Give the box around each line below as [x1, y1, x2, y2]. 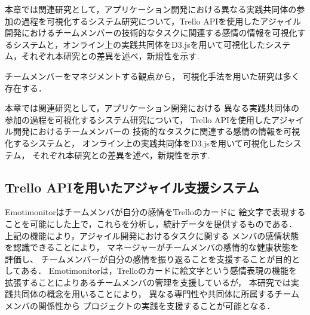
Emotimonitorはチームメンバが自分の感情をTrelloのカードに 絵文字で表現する [5, 206, 306, 218]
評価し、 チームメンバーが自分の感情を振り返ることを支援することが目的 [5, 252, 292, 265]
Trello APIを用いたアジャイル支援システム [5, 178, 259, 196]
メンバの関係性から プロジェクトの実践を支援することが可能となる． [5, 299, 271, 312]
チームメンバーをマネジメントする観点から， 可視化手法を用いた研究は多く [5, 69, 300, 82]
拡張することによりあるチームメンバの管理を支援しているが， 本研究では [5, 276, 291, 288]
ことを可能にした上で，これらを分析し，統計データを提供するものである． [5, 217, 297, 230]
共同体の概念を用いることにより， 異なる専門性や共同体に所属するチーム [13, 288, 299, 300]
